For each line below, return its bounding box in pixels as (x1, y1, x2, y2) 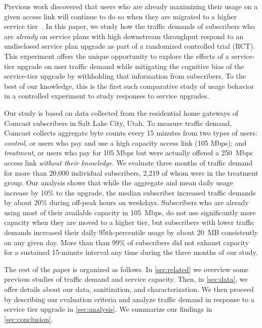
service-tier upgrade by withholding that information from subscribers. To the (4, 71, 246, 81)
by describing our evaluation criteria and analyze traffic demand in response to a (4, 293, 254, 304)
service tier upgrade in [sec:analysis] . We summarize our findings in (4, 304, 212, 314)
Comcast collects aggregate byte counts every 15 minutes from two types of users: (4, 127, 257, 138)
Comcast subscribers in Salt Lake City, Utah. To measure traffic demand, (4, 117, 232, 128)
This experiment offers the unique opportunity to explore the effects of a (4, 50, 230, 61)
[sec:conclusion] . (4, 313, 53, 324)
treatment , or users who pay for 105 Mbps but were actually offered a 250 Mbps (4, 147, 253, 158)
